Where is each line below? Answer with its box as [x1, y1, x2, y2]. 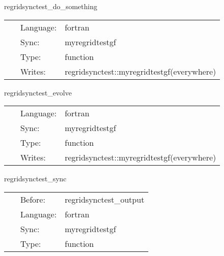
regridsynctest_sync [4, 173, 67, 184]
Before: [20, 193, 46, 205]
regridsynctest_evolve [4, 87, 72, 98]
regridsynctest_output [65, 193, 145, 205]
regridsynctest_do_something [4, 1, 98, 11]
